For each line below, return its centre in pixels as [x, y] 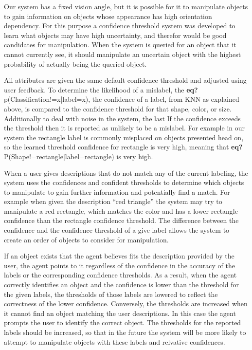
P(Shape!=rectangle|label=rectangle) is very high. [79, 156]
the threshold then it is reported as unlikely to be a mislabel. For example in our [124, 128]
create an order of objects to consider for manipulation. [86, 239]
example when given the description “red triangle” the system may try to [113, 201]
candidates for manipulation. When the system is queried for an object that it [120, 45]
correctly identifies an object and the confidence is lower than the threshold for [122, 285]
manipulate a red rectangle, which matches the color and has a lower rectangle [121, 211]
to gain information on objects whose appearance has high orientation [108, 16]
